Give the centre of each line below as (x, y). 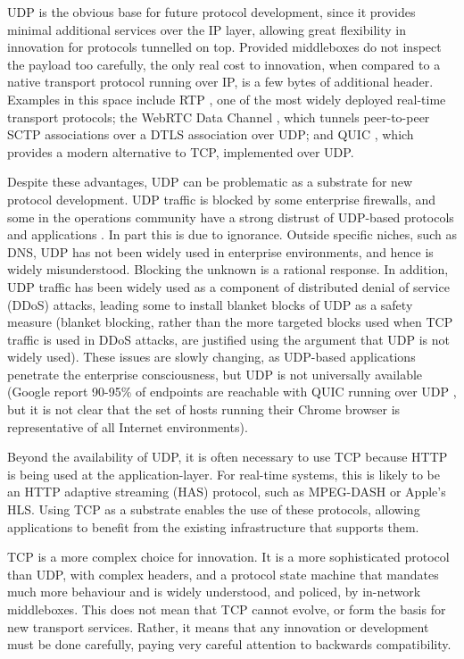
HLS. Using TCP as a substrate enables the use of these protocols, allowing (214, 509)
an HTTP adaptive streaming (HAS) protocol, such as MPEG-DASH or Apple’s (227, 492)
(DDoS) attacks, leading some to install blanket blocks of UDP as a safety (210, 304)
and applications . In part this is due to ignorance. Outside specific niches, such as (232, 234)
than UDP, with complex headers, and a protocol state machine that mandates (223, 574)
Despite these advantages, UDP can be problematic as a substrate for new (210, 182)
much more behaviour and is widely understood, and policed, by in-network (214, 592)
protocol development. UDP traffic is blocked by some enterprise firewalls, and (221, 199)
